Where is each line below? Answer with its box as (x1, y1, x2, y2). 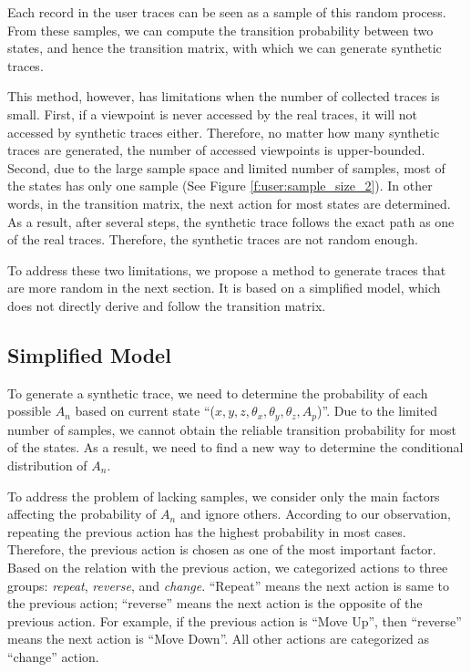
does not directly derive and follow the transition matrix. (7, 295, 326, 315)
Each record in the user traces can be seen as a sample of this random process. (7, 3, 446, 21)
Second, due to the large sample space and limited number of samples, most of (7, 158, 445, 177)
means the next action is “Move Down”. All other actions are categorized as (7, 629, 429, 648)
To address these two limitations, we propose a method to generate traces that (7, 260, 446, 279)
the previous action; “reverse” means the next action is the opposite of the (7, 594, 423, 613)
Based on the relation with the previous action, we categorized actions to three (7, 557, 448, 576)
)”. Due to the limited (317, 401, 438, 420)
